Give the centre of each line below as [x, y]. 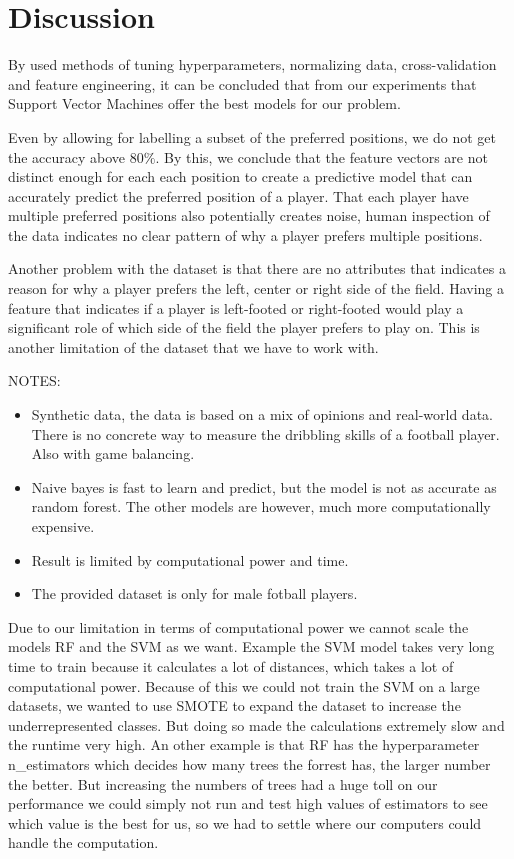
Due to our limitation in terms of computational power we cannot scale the [238, 626]
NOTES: [34, 380]
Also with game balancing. [113, 453]
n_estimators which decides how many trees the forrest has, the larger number [249, 763]
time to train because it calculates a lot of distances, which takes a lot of [231, 665]
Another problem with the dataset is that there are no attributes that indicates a [257, 268]
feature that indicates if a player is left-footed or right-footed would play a [236, 307]
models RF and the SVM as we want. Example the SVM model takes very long [251, 646]
